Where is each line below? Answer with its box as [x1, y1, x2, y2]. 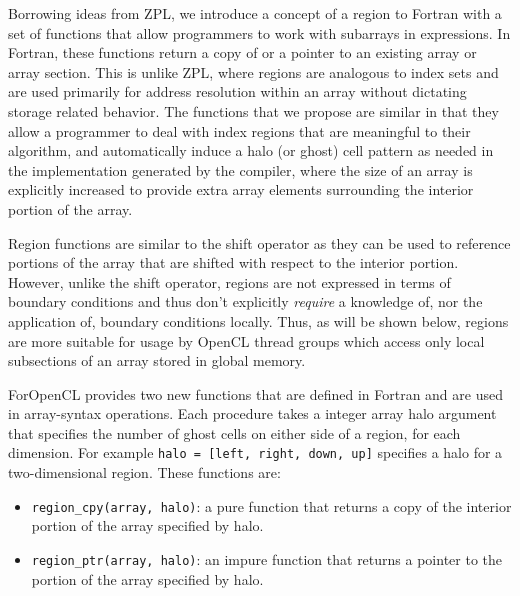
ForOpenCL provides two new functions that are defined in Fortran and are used [8, 383, 503, 404]
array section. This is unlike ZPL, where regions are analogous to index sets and [8, 61, 499, 82]
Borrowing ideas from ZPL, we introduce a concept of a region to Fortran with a [8, 3, 502, 23]
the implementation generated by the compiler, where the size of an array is [8, 159, 473, 180]
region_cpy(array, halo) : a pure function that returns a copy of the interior [31, 495, 512, 516]
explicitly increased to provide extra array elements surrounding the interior [8, 179, 474, 200]
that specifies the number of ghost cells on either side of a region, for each [8, 422, 461, 443]
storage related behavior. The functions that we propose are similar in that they [8, 100, 499, 121]
